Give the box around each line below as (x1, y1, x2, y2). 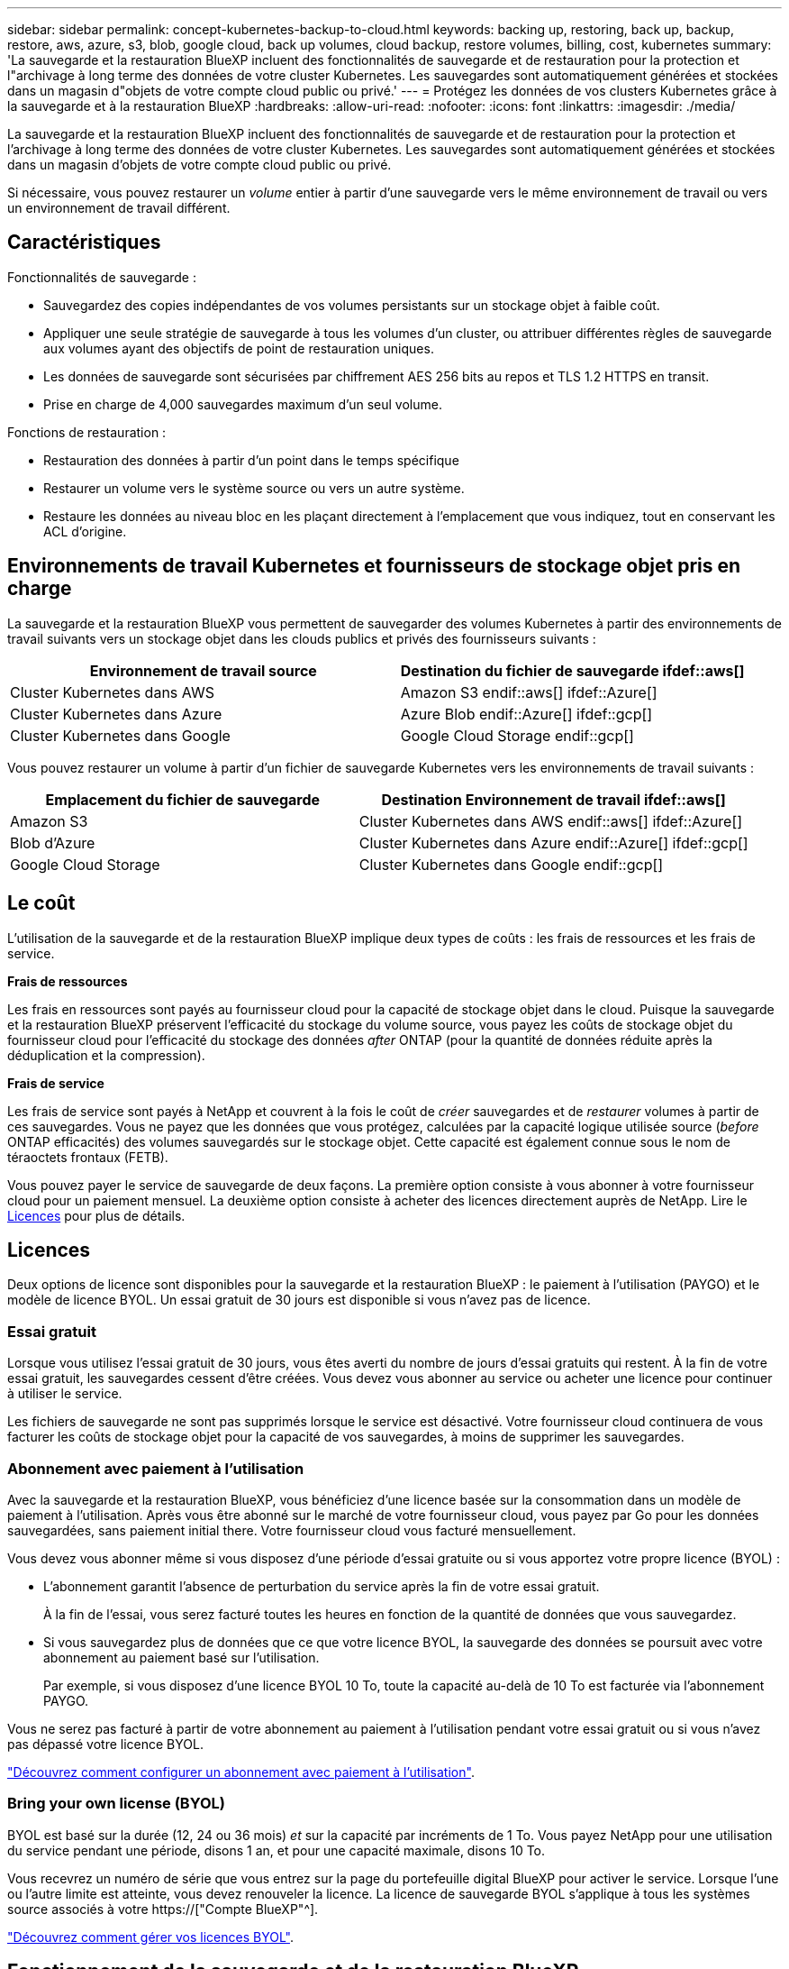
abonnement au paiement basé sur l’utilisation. (43, 1649, 320, 1665)
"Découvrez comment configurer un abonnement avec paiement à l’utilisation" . (7, 1763, 475, 1780)
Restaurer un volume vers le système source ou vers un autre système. (43, 480, 465, 496)
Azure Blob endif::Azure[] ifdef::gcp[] (400, 704, 653, 723)
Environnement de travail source (89, 661, 317, 680)
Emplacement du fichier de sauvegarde (45, 790, 321, 809)
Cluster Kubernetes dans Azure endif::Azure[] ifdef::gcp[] (358, 833, 748, 852)
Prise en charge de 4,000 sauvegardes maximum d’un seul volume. (43, 396, 442, 412)
